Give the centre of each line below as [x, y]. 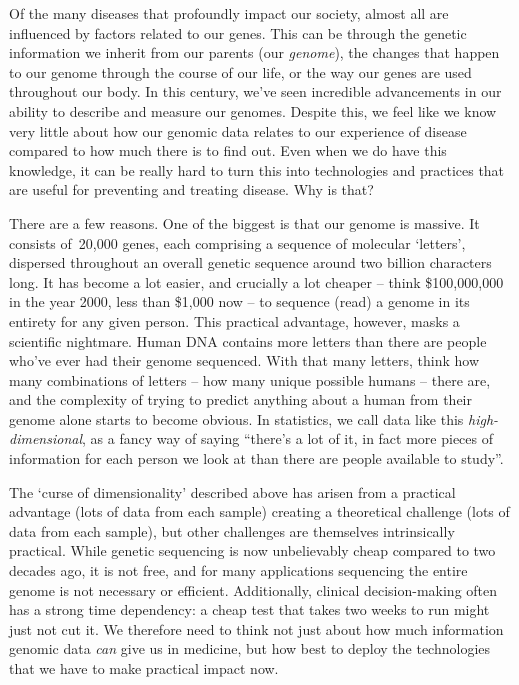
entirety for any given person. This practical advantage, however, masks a [234, 320]
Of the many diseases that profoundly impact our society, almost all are [229, 13]
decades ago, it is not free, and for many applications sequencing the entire [238, 570]
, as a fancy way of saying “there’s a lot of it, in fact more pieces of [287, 438]
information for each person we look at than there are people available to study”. [256, 458]
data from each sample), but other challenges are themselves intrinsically [232, 530]
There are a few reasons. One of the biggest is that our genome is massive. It [244, 222]
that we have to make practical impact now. [144, 668]
